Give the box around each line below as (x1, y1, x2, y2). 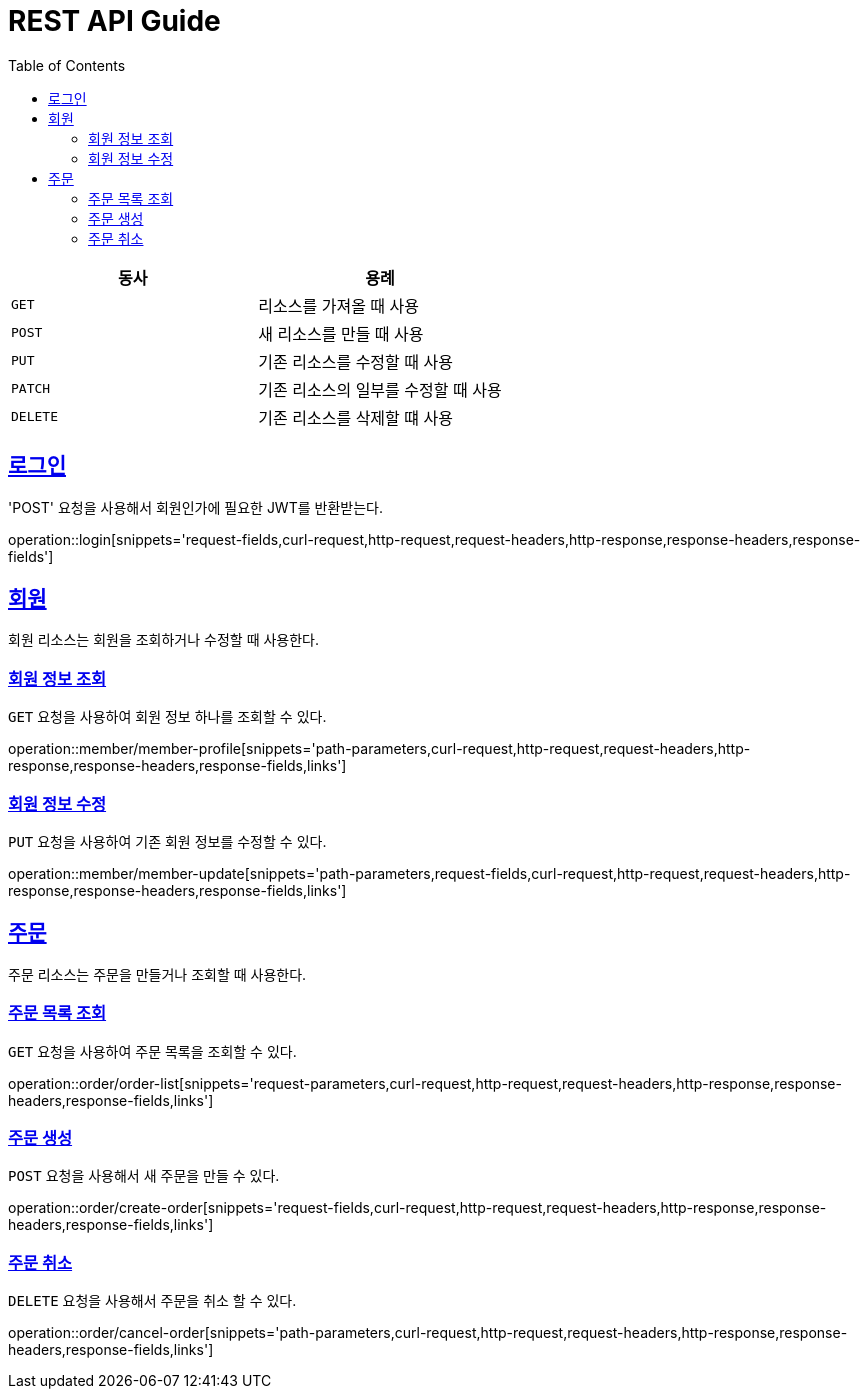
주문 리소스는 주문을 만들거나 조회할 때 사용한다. (8, 965, 307, 983)
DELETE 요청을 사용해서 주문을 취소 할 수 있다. (8, 1292, 297, 1310)
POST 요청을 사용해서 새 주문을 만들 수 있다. (8, 1167, 280, 1185)
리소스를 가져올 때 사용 (258, 295, 420, 316)
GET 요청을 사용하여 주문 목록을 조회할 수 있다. (8, 1042, 297, 1060)
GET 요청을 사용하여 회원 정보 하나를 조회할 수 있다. (8, 708, 327, 726)
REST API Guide (8, 4, 221, 38)
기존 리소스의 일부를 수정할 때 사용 (258, 379, 502, 400)
